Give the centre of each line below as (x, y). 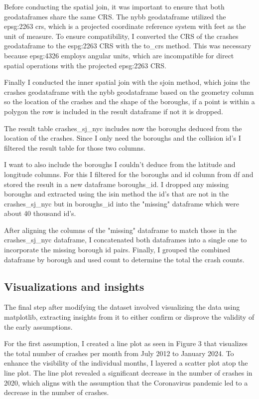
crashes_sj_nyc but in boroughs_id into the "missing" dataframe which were (122, 203)
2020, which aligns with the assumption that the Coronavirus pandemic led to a (126, 382)
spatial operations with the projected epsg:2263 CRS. (85, 65)
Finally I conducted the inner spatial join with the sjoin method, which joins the (127, 82)
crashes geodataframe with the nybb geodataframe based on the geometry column (129, 92)
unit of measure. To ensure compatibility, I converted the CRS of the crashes (121, 36)
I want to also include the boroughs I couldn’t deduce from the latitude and (120, 164)
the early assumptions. (38, 326)
